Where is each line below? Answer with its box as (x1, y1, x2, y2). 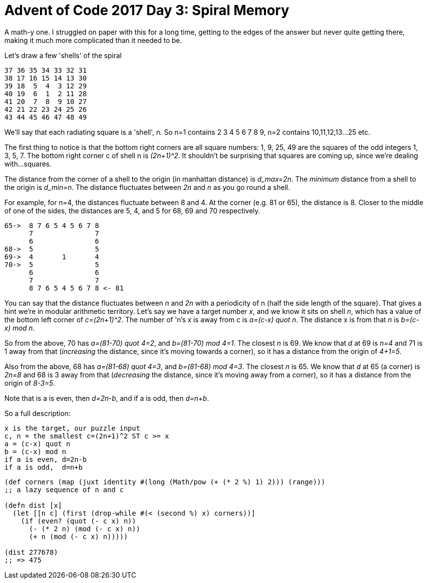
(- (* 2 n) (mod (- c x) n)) (29, 524, 141, 533)
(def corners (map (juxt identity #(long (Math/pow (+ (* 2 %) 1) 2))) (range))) (4, 478, 325, 486)
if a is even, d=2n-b (4, 455, 87, 463)
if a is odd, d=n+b (4, 463, 83, 471)
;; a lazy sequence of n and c (4, 485, 124, 494)
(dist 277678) (4, 548, 58, 556)
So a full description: (4, 409, 71, 417)
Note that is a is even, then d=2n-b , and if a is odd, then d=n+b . (4, 394, 209, 402)
